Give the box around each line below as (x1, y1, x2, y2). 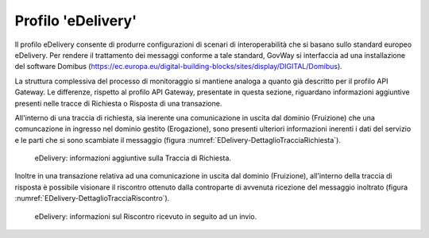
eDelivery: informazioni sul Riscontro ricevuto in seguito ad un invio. (34, 211, 257, 221)
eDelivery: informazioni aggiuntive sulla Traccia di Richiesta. (34, 153, 232, 163)
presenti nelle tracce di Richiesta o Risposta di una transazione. (14, 98, 222, 108)
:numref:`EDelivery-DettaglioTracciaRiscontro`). (14, 194, 170, 203)
